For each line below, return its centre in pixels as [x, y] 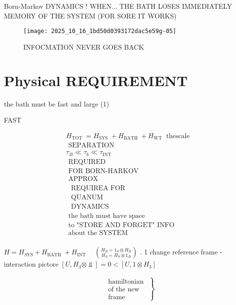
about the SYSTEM [98, 233]
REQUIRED [87, 162]
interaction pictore [31, 264]
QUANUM [87, 197]
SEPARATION [91, 146]
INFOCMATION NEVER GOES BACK [84, 46]
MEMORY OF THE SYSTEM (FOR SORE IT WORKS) [90, 15]
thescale [178, 136]
